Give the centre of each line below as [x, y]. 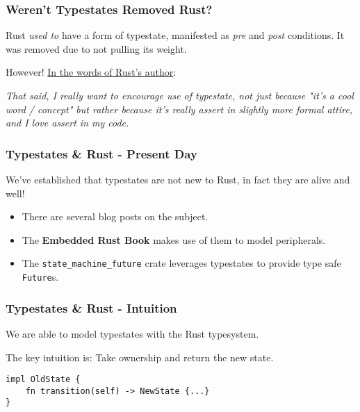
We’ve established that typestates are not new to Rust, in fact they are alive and [178, 179]
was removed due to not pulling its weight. [96, 48]
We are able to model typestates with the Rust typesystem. [132, 333]
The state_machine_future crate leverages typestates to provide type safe [181, 263]
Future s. [40, 277]
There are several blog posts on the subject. [115, 216]
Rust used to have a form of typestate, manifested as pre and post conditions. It [175, 35]
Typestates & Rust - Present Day [101, 153]
